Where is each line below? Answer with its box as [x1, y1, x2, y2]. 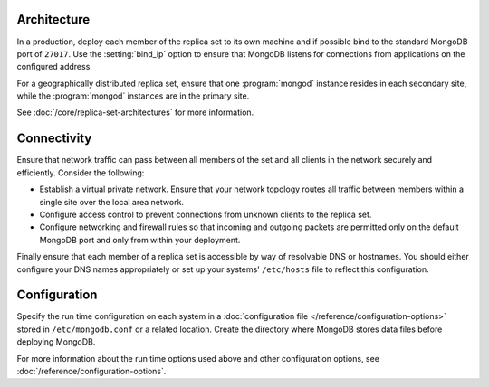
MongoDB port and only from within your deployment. [39, 234, 241, 245]
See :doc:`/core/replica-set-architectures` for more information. [16, 107, 254, 118]
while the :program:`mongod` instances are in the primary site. [16, 90, 250, 101]
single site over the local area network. [39, 196, 185, 207]
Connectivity [16, 131, 92, 146]
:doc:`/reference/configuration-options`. [16, 365, 167, 376]
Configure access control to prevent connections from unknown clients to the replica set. [39, 209, 372, 220]
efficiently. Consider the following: [16, 167, 145, 178]
